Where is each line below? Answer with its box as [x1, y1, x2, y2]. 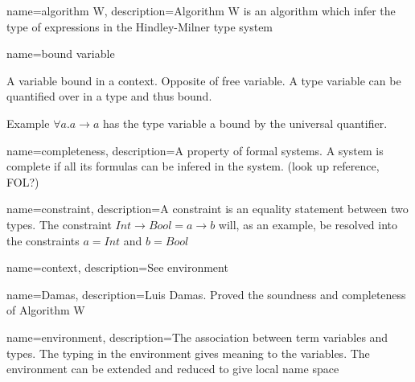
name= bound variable [6, 45, 115, 62]
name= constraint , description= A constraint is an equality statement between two [6, 200, 409, 217]
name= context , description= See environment [6, 259, 228, 276]
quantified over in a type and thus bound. [6, 88, 212, 105]
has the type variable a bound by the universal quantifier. [103, 114, 388, 131]
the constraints [6, 232, 80, 249]
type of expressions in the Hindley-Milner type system [6, 18, 273, 35]
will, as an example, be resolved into [218, 216, 398, 232]
